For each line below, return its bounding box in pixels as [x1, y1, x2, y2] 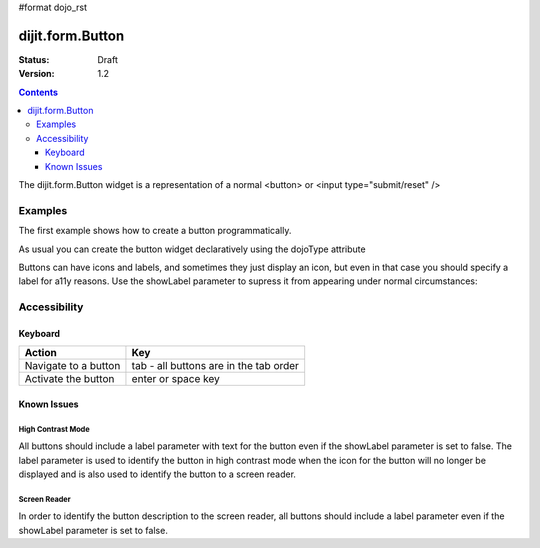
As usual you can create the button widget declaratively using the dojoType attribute [18, 243, 366, 255]
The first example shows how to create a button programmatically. [18, 225, 292, 237]
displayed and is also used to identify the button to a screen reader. [18, 468, 297, 480]
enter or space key [131, 372, 220, 386]
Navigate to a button [24, 359, 121, 373]
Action [24, 346, 57, 360]
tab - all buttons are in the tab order [131, 359, 300, 373]
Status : [18, 53, 50, 65]
